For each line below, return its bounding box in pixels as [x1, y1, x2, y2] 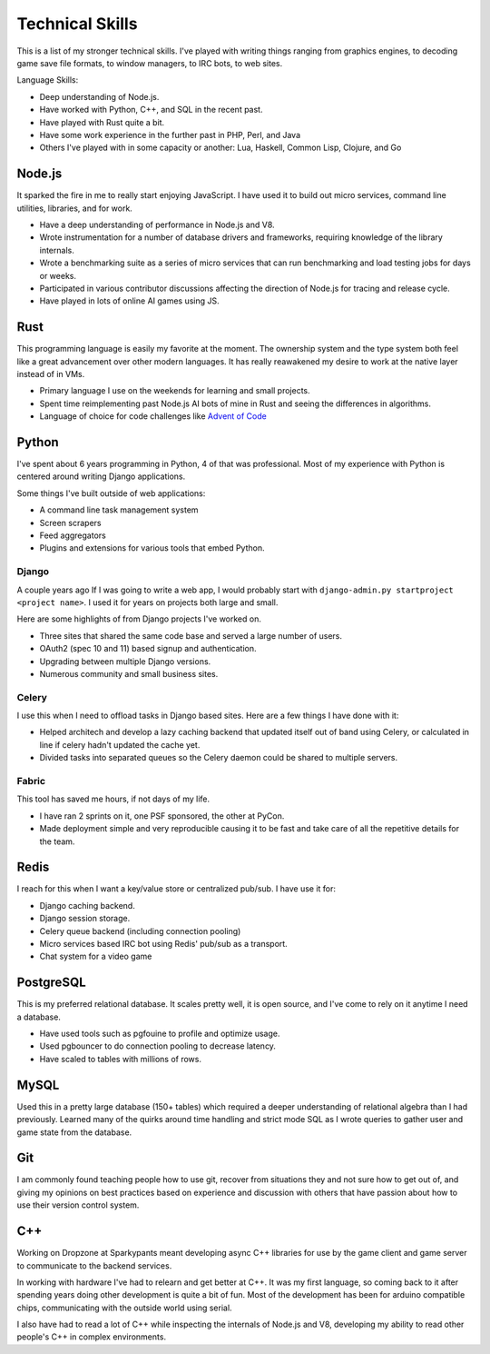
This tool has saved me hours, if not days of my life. [16, 793, 211, 804]
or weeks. [39, 270, 77, 281]
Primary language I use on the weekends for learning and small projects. [39, 385, 310, 396]
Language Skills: [16, 75, 79, 85]
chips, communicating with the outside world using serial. [16, 1302, 232, 1313]
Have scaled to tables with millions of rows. [39, 1053, 201, 1064]
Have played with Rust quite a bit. [39, 116, 165, 127]
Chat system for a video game [39, 951, 152, 962]
